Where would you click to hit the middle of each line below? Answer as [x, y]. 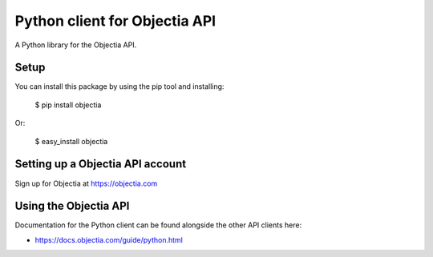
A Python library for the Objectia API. [76, 45]
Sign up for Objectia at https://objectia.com [86, 183]
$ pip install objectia [68, 105]
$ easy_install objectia [71, 141]
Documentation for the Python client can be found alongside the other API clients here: [158, 225]
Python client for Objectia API [115, 21]
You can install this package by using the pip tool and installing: [119, 86]
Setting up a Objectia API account [101, 164]
